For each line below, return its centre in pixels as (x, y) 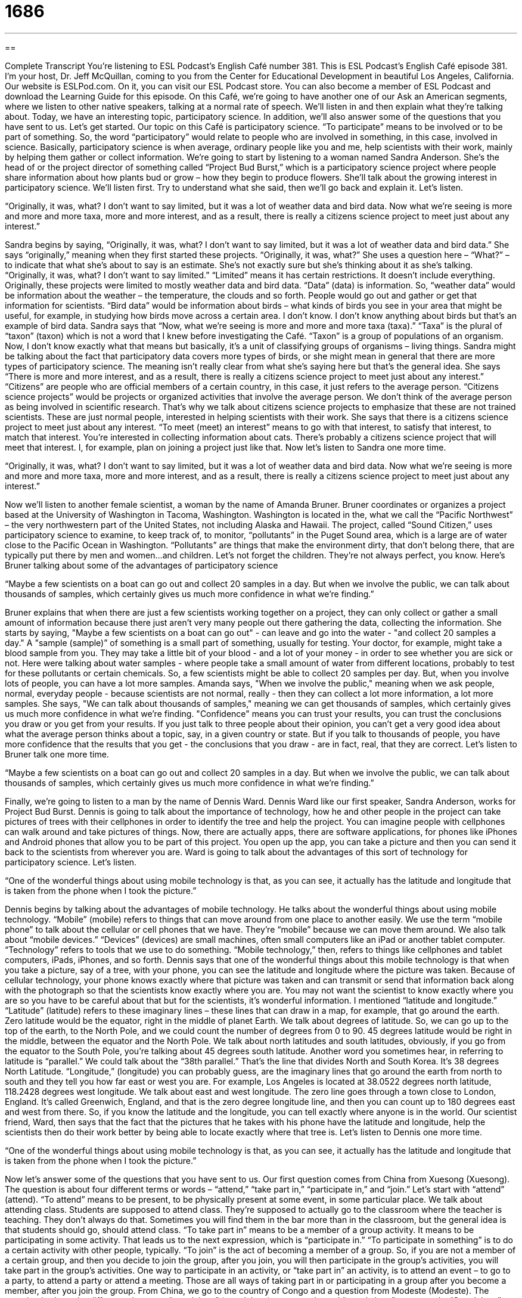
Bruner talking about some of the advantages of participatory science (142, 565)
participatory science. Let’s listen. (71, 862)
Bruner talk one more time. (57, 754)
